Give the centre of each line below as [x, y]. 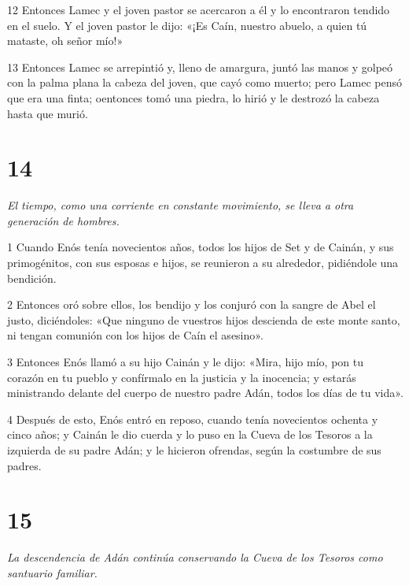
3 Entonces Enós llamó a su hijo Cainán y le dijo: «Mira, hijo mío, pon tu [185, 362]
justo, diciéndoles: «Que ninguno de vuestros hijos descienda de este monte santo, [204, 319]
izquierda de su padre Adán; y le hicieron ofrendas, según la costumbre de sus [194, 450]
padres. [24, 465]
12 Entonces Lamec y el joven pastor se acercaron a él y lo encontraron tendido [199, 9]
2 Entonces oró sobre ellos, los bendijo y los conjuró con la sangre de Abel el [192, 304]
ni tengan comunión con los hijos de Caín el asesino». [135, 335]
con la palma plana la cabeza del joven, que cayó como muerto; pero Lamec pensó [204, 82]
